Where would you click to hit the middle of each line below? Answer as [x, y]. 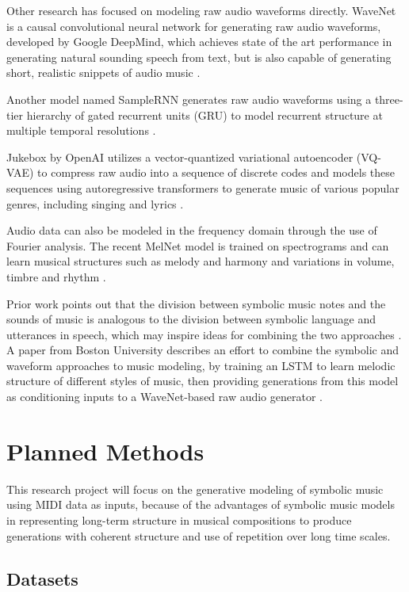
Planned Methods [105, 451]
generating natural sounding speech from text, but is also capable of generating [199, 57]
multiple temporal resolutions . [81, 130]
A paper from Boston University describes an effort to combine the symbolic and [203, 350]
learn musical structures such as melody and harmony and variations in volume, [201, 261]
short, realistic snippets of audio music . [103, 73]
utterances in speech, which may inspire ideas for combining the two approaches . [204, 334]
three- [389, 99]
